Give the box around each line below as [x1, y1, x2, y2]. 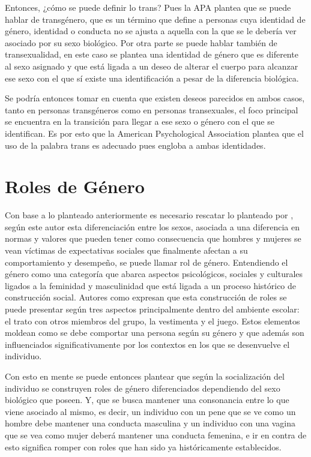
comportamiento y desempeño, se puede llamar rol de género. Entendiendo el [5, 255, 288, 268]
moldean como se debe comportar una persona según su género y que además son [5, 326, 304, 339]
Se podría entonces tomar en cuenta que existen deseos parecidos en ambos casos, [5, 92, 305, 104]
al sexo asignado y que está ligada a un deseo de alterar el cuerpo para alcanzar [5, 59, 298, 72]
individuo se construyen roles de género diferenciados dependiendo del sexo [5, 381, 280, 394]
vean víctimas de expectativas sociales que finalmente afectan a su [5, 244, 248, 257]
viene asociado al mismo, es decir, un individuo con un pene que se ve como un [5, 405, 296, 417]
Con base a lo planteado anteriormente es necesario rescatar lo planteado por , [5, 209, 294, 221]
